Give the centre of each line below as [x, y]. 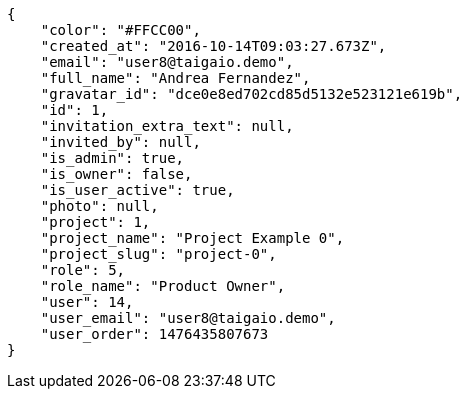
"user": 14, [87, 302]
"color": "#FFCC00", [120, 30]
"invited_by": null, [120, 142]
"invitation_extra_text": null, [167, 126]
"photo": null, [99, 206]
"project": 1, [95, 222]
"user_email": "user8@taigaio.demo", [188, 318]
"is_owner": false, [116, 174]
